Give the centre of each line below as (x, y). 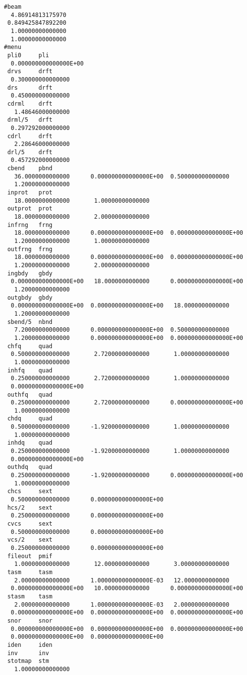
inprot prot (30, 193)
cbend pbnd (30, 169)
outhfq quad (30, 394)
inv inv (28, 653)
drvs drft (30, 72)
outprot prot (30, 209)
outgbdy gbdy (30, 297)
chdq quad (30, 419)
